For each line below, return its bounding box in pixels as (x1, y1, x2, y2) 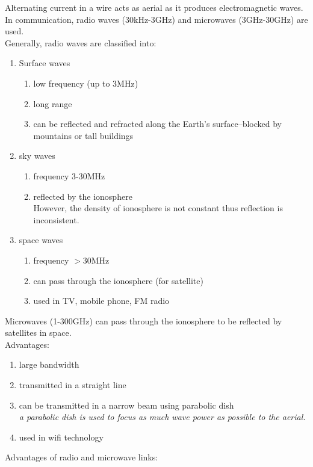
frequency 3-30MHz (33, 169, 105, 182)
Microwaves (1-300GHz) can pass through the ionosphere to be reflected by (5, 314, 282, 327)
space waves (19, 233, 63, 246)
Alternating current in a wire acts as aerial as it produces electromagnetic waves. (5, 1, 303, 13)
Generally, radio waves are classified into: (5, 36, 156, 49)
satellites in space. (5, 326, 72, 339)
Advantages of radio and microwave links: (5, 451, 158, 463)
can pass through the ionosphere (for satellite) (33, 274, 203, 286)
